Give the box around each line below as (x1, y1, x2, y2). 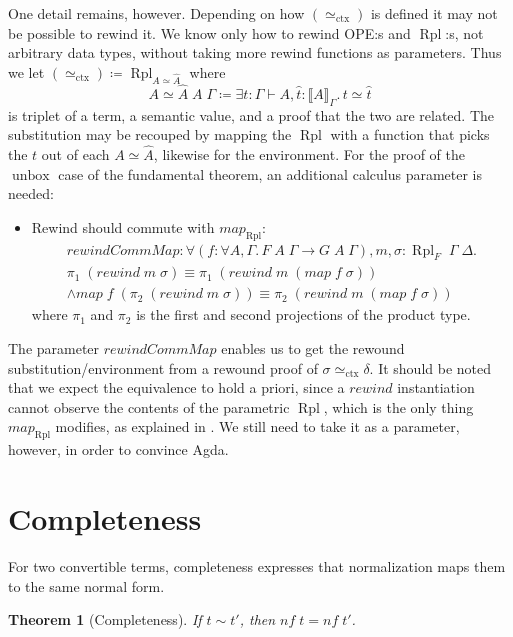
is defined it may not (370, 3, 498, 23)
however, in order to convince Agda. (8, 439, 229, 460)
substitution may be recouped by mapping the (8, 124, 292, 145)
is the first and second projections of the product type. (136, 304, 471, 325)
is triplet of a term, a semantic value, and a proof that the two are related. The (8, 104, 495, 125)
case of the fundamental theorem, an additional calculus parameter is (58, 163, 483, 184)
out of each (41, 144, 110, 164)
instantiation (397, 377, 475, 398)
